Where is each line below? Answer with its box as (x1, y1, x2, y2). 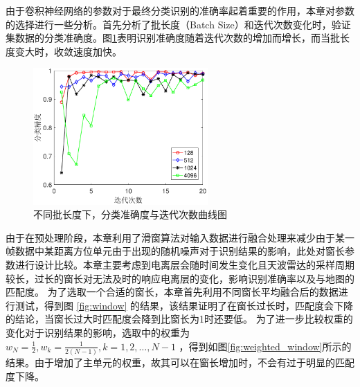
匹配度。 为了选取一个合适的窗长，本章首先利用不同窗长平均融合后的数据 (6, 285, 339, 299)
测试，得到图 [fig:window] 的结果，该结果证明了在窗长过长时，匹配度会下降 (15, 298, 354, 312)
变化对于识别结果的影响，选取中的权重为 (6, 325, 190, 340)
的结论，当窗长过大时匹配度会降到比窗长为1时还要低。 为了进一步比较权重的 (6, 312, 353, 326)
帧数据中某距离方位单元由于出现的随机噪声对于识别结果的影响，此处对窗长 (6, 244, 345, 258)
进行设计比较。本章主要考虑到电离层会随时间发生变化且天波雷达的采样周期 (15, 258, 354, 272)
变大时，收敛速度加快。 (15, 44, 122, 58)
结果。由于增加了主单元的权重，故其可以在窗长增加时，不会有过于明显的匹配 (6, 354, 354, 369)
